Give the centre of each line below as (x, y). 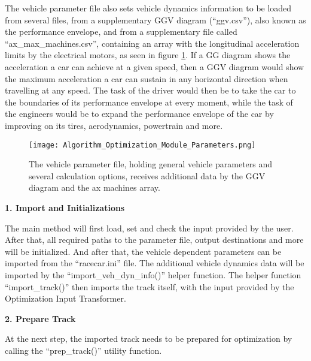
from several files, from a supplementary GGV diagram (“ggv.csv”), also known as (155, 19)
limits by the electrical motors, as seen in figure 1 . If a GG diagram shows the (148, 55)
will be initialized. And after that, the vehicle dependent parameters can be (143, 251)
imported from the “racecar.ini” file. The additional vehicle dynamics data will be (155, 263)
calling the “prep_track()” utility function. (83, 350)
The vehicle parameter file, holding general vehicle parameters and (151, 164)
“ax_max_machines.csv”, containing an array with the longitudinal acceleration (152, 43)
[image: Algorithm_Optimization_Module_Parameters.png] (142, 145)
